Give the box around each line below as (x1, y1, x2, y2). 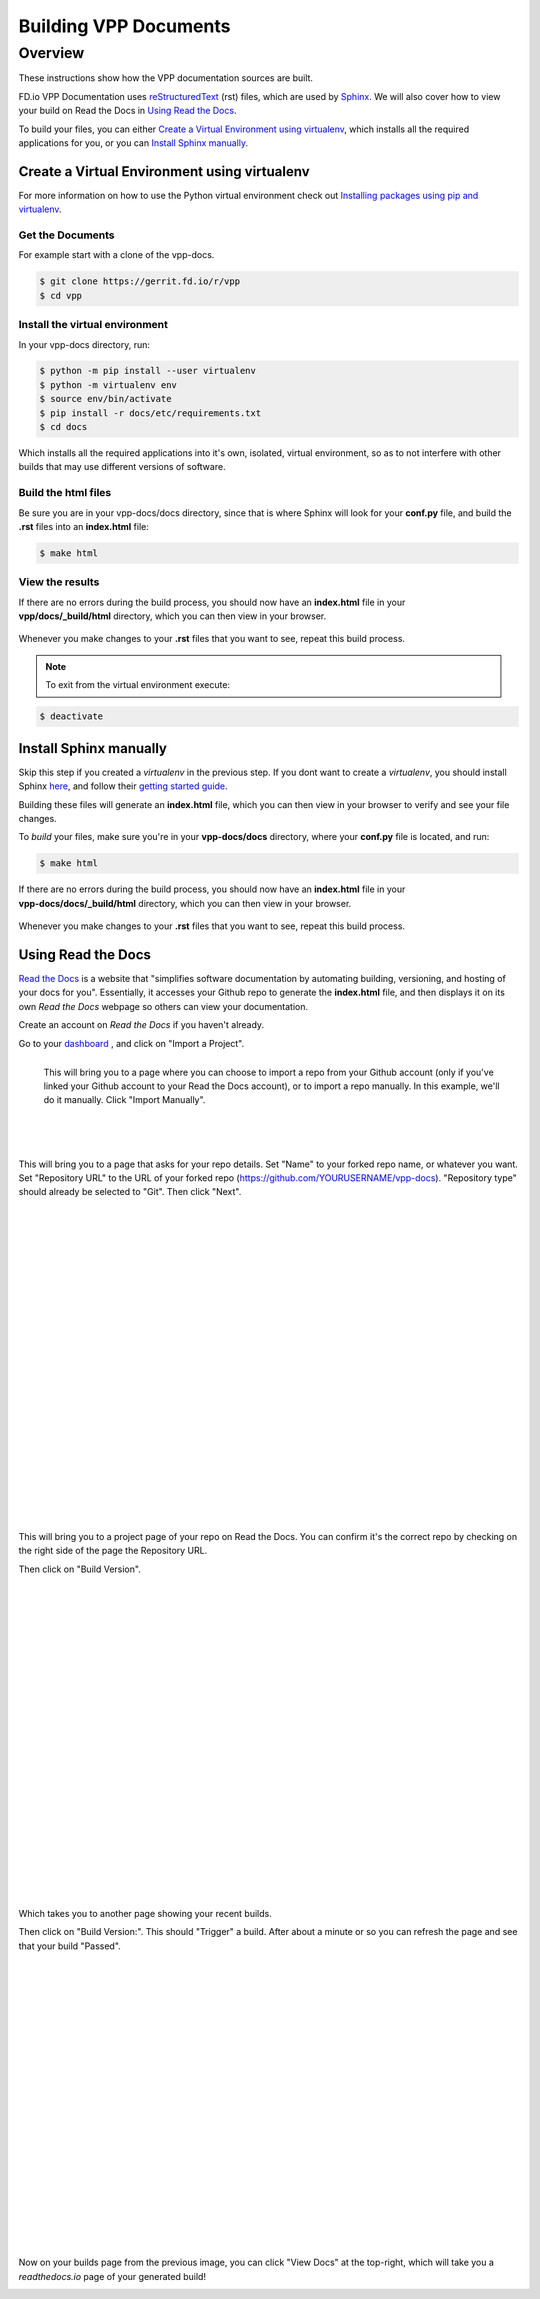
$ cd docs (39, 421, 88, 433)
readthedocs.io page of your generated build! (18, 2270, 207, 2282)
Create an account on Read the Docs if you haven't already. (18, 1019, 265, 1031)
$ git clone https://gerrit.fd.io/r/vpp (39, 276, 240, 287)
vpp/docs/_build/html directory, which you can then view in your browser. (18, 610, 327, 622)
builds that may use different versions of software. (18, 461, 226, 473)
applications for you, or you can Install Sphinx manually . (18, 136, 249, 149)
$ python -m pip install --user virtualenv (39, 365, 257, 377)
